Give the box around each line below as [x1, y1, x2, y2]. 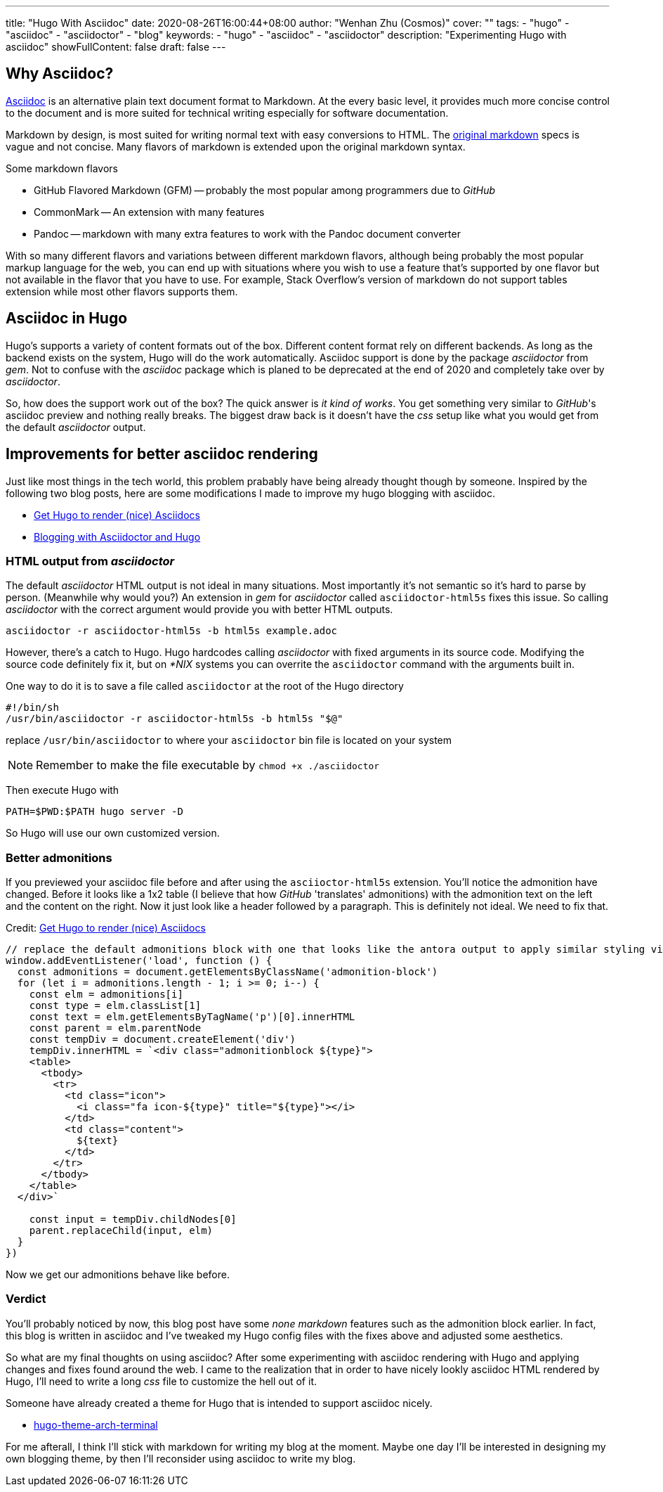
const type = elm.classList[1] [29, 1000, 202, 1012]
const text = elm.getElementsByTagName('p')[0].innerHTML [29, 1011, 355, 1023]
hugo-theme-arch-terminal [34, 1418, 158, 1431]
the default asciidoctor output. [6, 420, 146, 433]
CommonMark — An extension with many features [34, 205, 265, 218]
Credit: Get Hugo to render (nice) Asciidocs [6, 922, 206, 934]
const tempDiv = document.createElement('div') [29, 1034, 296, 1046]
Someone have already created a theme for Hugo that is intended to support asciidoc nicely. [6, 1396, 433, 1409]
